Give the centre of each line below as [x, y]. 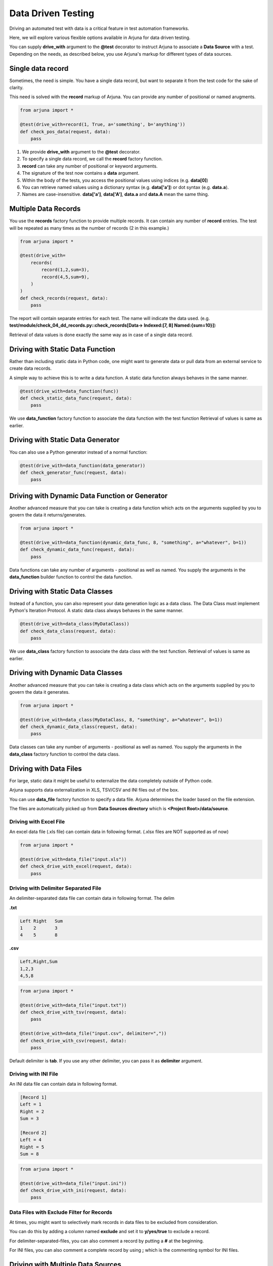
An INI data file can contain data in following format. [63, 1084]
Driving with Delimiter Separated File [55, 888]
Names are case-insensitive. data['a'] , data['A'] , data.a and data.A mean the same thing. [116, 194]
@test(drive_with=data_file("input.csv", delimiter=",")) [93, 1034]
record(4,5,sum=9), [65, 277]
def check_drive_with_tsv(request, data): [73, 1012]
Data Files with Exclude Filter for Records [61, 1212]
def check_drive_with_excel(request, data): [76, 866]
